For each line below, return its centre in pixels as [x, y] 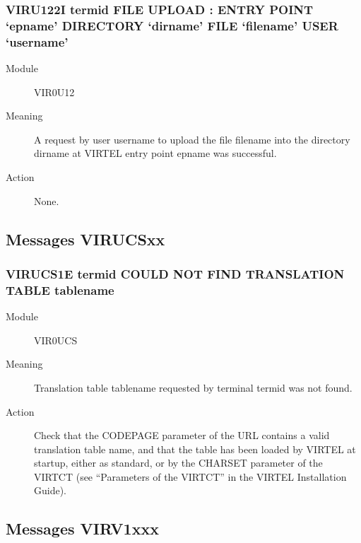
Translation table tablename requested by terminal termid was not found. [193, 387]
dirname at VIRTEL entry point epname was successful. [155, 153]
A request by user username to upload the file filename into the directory [192, 139]
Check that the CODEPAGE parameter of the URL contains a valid [182, 435]
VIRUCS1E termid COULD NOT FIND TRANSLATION [175, 273]
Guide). [51, 490]
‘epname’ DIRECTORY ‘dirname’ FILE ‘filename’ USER [172, 25]
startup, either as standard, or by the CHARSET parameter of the [178, 463]
